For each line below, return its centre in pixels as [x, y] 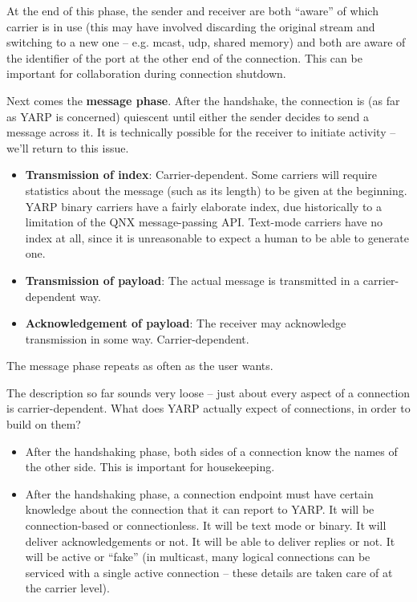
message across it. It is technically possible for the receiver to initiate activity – [201, 132]
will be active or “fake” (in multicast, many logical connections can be [198, 557]
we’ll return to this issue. [68, 147]
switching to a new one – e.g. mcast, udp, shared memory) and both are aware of [206, 42]
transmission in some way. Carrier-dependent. [137, 338]
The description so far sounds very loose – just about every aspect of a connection [208, 392]
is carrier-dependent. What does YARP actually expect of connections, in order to [208, 408]
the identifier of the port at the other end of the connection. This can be [184, 57]
